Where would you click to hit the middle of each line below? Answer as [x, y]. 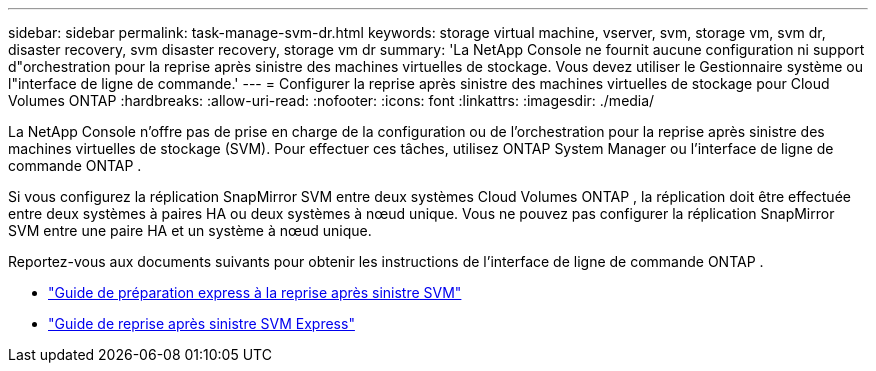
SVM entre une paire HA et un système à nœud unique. [190, 230]
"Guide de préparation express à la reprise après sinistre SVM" [255, 292]
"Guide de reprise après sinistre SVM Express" [201, 323]
